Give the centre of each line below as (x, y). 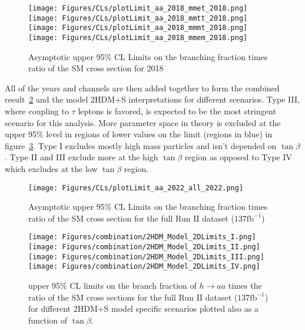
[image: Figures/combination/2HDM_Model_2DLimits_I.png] (142, 237)
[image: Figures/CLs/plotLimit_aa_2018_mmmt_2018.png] (138, 28)
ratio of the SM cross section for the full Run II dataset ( (131, 218)
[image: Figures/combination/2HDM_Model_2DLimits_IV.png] (144, 267)
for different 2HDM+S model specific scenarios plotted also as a (144, 308)
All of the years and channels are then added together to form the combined (142, 88)
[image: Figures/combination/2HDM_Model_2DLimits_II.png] (144, 247)
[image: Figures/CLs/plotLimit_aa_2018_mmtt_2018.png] (138, 18)
